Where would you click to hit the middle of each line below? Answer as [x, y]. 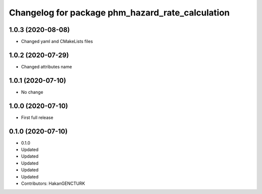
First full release [37, 117]
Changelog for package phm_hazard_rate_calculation [119, 13]
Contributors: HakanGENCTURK [53, 183]
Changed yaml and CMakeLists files [57, 42]
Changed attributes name [47, 67]
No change [32, 92]
